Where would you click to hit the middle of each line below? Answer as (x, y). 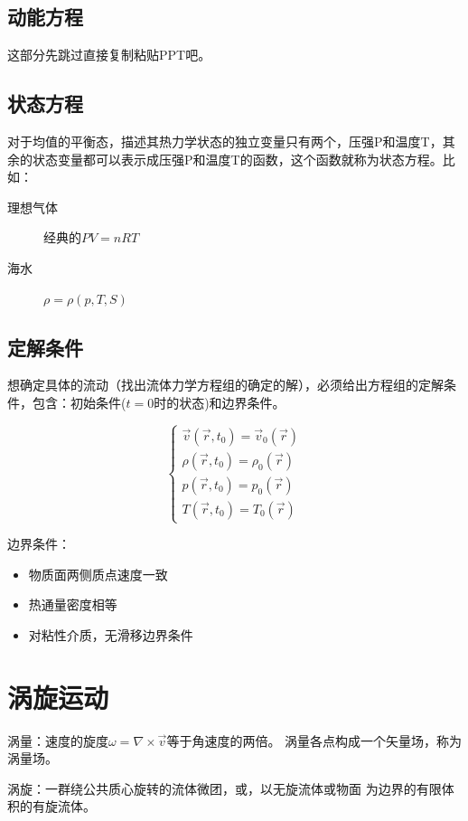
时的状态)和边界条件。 (220, 402)
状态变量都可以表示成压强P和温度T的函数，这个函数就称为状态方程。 (237, 159)
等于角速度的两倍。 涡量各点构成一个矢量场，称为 (314, 740)
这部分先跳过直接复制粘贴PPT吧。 (109, 55)
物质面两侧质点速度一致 (98, 574)
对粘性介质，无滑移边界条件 (111, 634)
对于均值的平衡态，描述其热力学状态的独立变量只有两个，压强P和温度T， (225, 141)
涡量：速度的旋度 (58, 740)
